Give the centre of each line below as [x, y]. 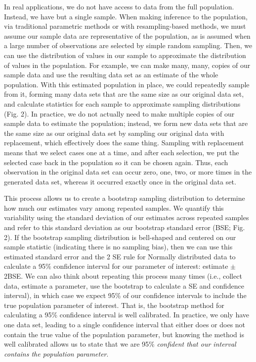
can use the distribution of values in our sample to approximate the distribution [125, 55]
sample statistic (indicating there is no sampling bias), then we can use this [118, 247]
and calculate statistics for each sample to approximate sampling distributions [122, 103]
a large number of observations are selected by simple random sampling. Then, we [128, 45]
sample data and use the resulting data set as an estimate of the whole [111, 75]
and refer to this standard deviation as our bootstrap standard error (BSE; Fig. [125, 227]
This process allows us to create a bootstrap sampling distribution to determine [125, 198]
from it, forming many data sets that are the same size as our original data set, [124, 94]
